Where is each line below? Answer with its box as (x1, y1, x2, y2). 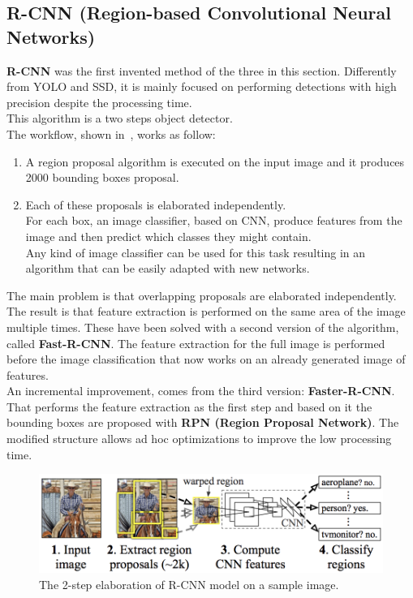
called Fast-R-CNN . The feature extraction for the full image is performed (6, 334, 385, 351)
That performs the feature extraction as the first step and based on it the (6, 398, 372, 415)
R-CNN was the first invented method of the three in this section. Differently (6, 62, 397, 79)
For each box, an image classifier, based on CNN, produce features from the (25, 212, 402, 229)
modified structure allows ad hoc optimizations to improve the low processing (6, 430, 392, 447)
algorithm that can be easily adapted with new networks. (25, 260, 310, 277)
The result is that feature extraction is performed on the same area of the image (6, 303, 406, 320)
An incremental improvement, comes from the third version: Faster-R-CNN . (6, 382, 395, 399)
